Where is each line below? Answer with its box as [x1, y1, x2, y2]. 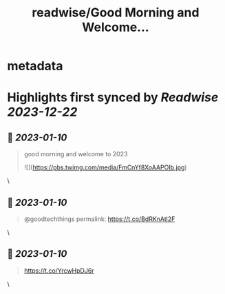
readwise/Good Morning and [32, 5, 200, 21]
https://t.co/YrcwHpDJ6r [23, 266, 94, 275]
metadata [7, 59, 63, 74]
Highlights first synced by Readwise [7, 90, 219, 105]
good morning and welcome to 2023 [23, 150, 128, 158]
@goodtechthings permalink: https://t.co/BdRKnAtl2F [23, 215, 175, 223]
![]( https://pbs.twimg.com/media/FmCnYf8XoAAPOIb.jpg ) [23, 163, 187, 171]
